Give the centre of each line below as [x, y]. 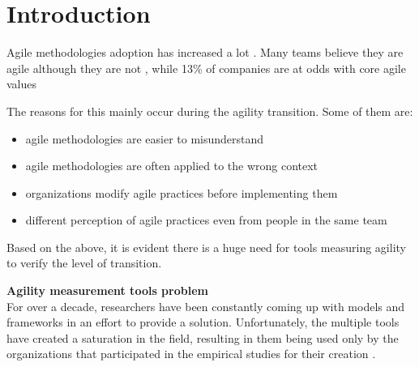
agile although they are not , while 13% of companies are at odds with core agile [206, 68]
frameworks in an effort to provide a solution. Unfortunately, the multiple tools [203, 322]
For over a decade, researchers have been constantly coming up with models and [206, 306]
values [22, 84]
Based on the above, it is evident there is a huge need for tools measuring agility [206, 247]
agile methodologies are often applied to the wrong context [172, 166]
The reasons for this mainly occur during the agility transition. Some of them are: [210, 111]
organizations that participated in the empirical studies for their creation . [191, 354]
